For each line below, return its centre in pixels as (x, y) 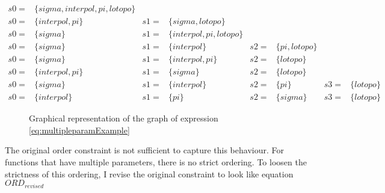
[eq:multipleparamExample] (79, 130)
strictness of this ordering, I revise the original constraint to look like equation (149, 173)
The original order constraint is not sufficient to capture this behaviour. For (144, 150)
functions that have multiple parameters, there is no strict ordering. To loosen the (156, 162)
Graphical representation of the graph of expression (124, 118)
